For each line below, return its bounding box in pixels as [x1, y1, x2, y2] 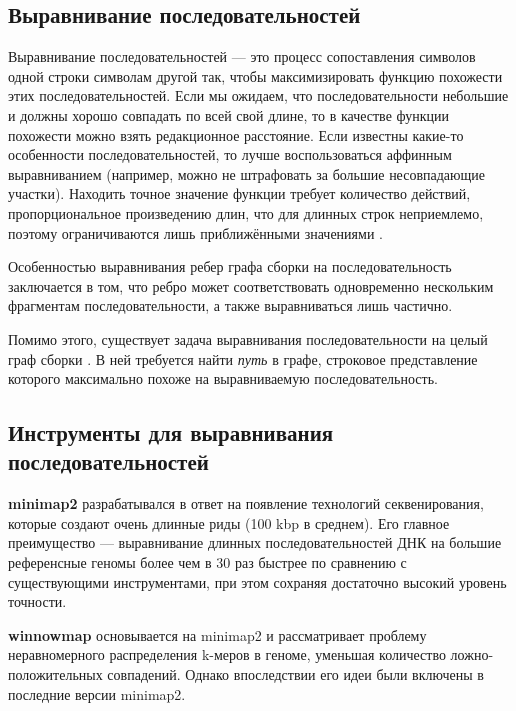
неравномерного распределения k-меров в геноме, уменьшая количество [8, 644, 446, 665]
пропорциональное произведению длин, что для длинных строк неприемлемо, [8, 202, 484, 223]
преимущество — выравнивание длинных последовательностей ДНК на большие [8, 532, 502, 553]
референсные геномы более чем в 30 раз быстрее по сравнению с [8, 552, 407, 573]
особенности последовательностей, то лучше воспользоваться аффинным [8, 144, 452, 165]
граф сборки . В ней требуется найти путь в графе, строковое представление [8, 348, 478, 369]
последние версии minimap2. [8, 683, 186, 704]
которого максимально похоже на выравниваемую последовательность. [8, 368, 438, 389]
